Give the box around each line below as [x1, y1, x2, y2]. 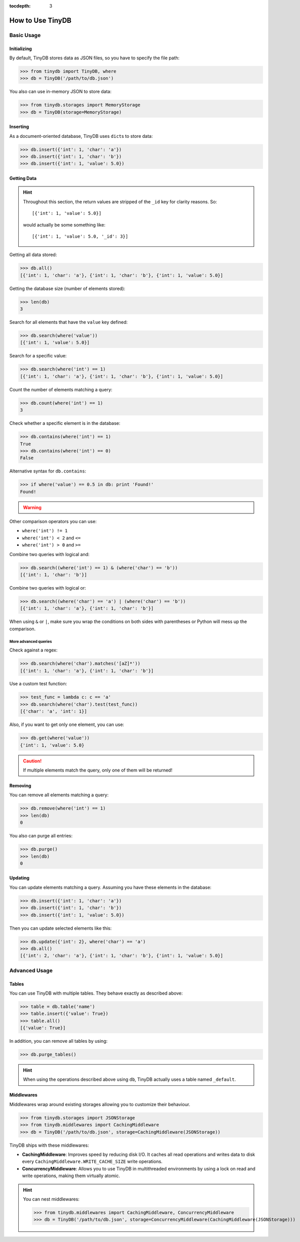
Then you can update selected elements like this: [9, 925, 112, 931]
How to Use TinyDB [9, 16, 72, 25]
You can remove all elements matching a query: [9, 792, 109, 798]
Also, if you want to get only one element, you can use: [9, 721, 124, 727]
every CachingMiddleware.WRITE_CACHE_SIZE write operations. [22, 1158, 163, 1164]
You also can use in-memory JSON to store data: [9, 89, 111, 95]
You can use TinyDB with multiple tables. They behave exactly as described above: [9, 990, 183, 996]
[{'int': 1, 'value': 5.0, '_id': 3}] [32, 234, 129, 239]
